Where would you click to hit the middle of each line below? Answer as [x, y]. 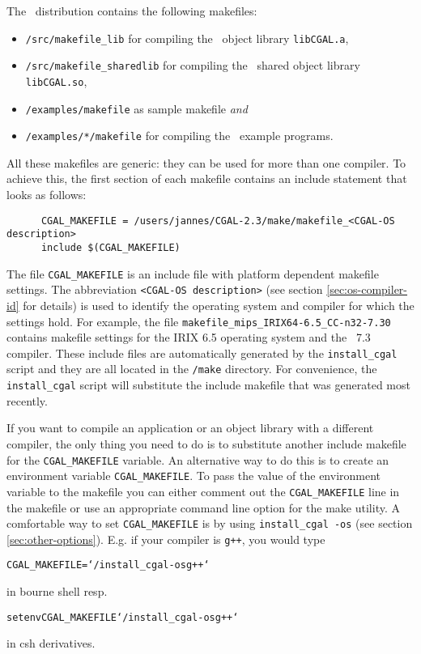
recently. [27, 400]
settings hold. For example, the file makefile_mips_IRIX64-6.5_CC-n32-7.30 [199, 321]
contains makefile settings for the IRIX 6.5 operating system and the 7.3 [189, 337]
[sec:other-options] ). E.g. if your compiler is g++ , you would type [166, 539]
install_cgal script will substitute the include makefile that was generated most [208, 385]
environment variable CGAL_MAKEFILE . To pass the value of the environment [194, 476]
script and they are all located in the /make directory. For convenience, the [192, 369]
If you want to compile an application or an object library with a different [190, 428]
